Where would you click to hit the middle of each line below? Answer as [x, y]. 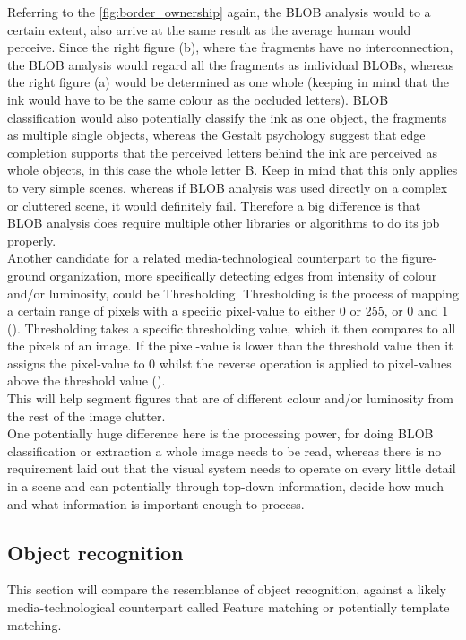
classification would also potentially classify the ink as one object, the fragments [227, 117]
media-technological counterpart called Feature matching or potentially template [229, 607]
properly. [32, 240]
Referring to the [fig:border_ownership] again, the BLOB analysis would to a [219, 12]
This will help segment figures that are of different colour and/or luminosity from [230, 398]
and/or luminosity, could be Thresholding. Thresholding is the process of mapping [233, 293]
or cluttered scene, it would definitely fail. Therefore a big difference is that [214, 205]
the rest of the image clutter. [86, 415]
